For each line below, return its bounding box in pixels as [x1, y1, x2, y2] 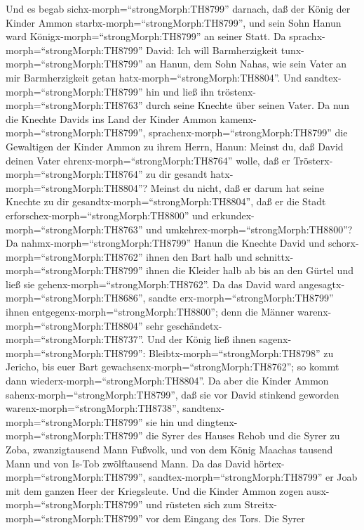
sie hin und [146, 414, 194, 429]
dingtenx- [196, 414, 238, 429]
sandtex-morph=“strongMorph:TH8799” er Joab [149, 470, 358, 484]
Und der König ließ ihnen [147, 332, 256, 347]
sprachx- [289, 29, 325, 44]
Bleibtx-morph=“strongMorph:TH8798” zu [149, 345, 334, 360]
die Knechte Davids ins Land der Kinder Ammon [6, 111, 217, 126]
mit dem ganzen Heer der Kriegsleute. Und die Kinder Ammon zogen [6, 483, 304, 498]
